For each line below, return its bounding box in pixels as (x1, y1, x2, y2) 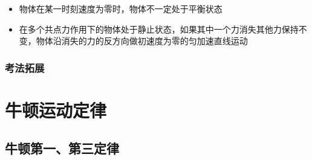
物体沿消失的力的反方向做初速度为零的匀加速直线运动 (36, 34, 248, 47)
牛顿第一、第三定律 (5, 139, 119, 158)
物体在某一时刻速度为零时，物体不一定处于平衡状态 (19, 2, 223, 14)
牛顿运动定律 (5, 97, 107, 122)
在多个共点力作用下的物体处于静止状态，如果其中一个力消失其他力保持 (19, 22, 299, 35)
